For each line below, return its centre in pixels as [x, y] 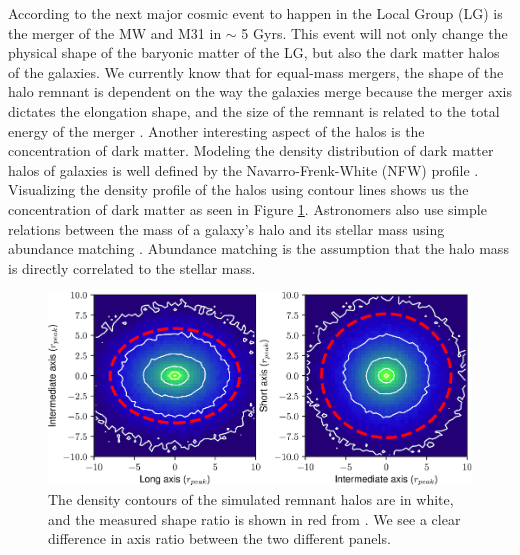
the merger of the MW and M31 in [115, 32]
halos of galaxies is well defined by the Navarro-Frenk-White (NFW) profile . [243, 169]
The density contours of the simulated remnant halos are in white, [251, 499]
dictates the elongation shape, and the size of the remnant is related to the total [254, 110]
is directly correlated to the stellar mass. [132, 267]
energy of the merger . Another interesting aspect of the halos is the [216, 130]
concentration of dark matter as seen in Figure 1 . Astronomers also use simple [247, 208]
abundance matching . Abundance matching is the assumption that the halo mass [258, 248]
